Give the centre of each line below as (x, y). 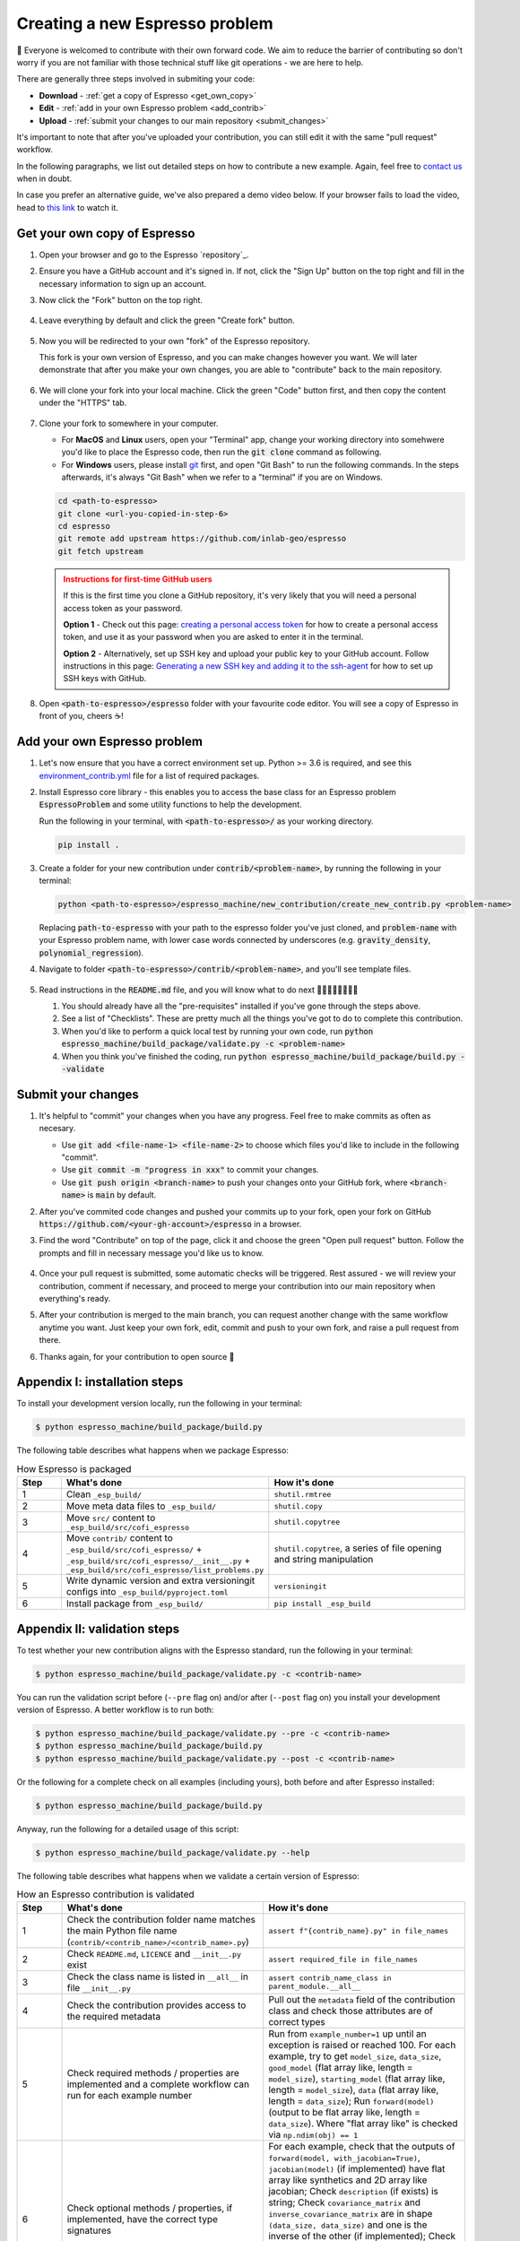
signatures (89, 2230)
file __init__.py (99, 1988)
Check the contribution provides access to (156, 2005)
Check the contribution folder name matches (161, 1920)
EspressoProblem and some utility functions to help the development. (170, 805)
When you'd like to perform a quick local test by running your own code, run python (217, 1031)
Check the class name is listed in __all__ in (157, 1977)
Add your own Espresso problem (110, 742)
